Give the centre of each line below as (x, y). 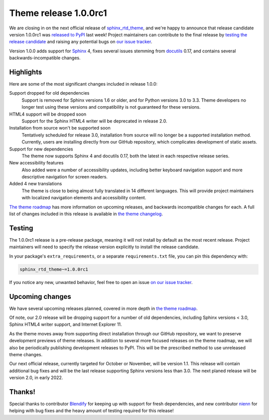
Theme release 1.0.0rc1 (58, 13)
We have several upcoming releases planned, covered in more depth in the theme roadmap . (103, 308)
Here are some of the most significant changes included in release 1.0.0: (83, 84)
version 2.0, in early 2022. (36, 378)
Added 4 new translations (36, 184)
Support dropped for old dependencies (49, 93)
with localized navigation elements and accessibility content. (84, 198)
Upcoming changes (40, 296)
